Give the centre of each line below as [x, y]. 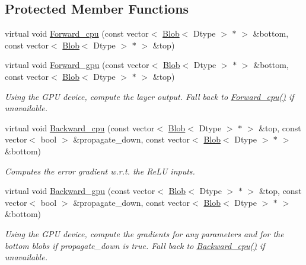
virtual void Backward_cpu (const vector [80, 127]
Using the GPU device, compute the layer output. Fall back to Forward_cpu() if [149, 96]
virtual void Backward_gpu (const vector [80, 191]
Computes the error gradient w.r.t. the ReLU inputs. [100, 171]
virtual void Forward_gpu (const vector [77, 65]
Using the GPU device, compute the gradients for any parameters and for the [144, 233]
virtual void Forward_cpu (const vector [77, 33]
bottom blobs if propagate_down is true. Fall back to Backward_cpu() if [135, 245]
